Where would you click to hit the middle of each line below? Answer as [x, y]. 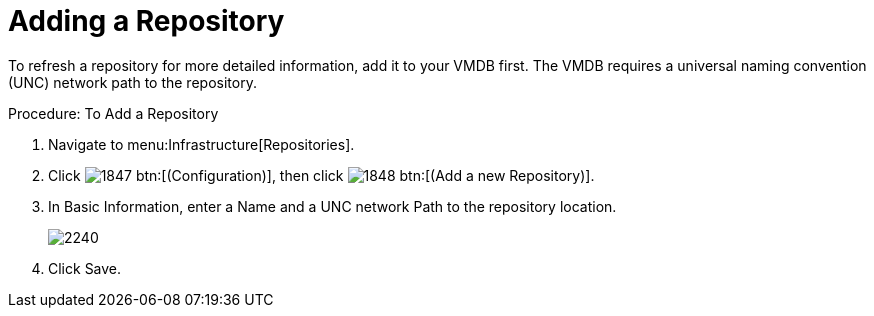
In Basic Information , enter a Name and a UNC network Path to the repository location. [332, 206]
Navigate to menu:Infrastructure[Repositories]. [201, 144]
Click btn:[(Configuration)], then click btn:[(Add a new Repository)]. [321, 175]
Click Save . [85, 268]
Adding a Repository [146, 21]
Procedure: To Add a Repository [113, 113]
